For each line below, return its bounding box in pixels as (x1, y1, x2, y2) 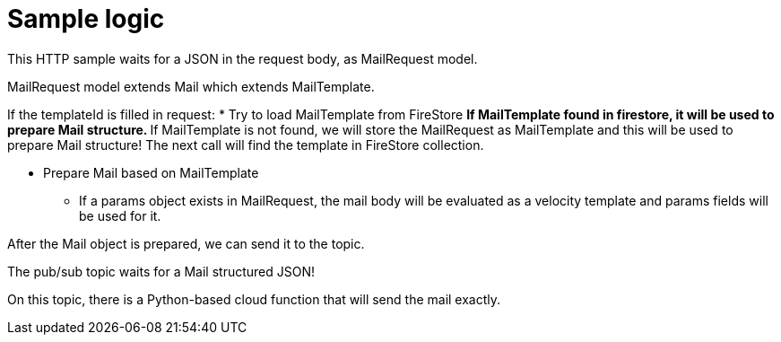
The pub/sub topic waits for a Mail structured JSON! (7, 263, 316, 279)
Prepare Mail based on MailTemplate (43, 164, 259, 180)
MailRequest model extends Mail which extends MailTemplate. (7, 78, 375, 94)
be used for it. (79, 207, 161, 224)
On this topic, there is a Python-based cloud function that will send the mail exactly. (7, 291, 501, 307)
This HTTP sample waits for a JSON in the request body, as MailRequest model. (7, 50, 478, 66)
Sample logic (7, 4, 165, 34)
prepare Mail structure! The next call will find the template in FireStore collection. (7, 136, 484, 153)
